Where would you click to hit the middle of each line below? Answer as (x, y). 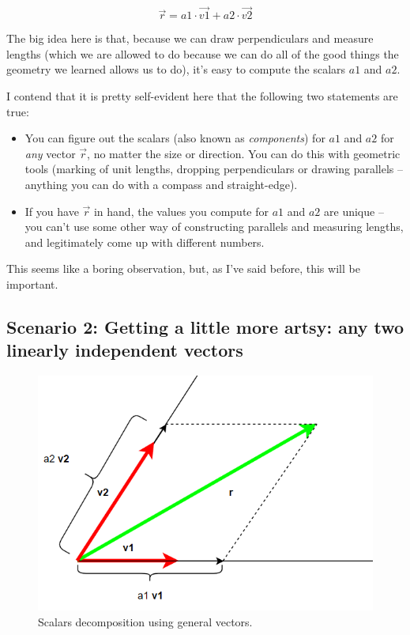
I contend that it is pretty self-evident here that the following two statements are (202, 96)
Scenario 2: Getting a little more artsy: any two (205, 326)
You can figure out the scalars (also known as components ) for (175, 138)
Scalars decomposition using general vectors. (145, 621)
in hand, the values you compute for (181, 211)
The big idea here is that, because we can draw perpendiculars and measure (190, 38)
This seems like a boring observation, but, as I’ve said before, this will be (183, 268)
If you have (52, 211)
